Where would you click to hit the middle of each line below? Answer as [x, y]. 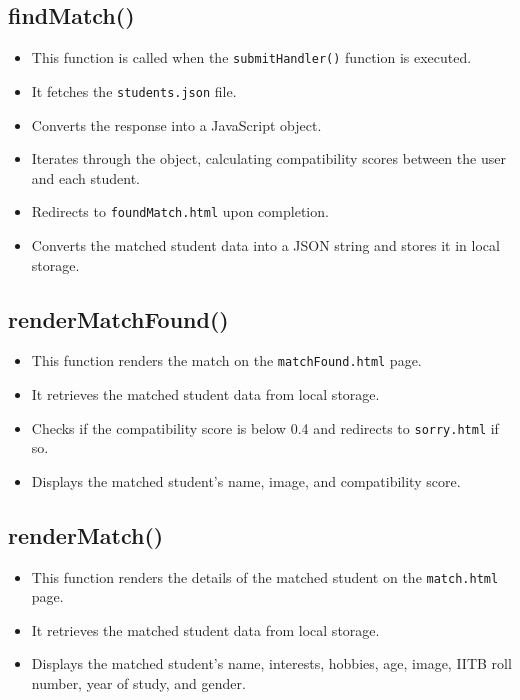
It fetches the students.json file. [134, 90]
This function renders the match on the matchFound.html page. [226, 360]
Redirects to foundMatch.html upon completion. [180, 211]
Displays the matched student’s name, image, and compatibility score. [246, 480]
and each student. [85, 177]
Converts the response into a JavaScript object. [176, 124]
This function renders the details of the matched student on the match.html [265, 576]
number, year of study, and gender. [138, 683]
